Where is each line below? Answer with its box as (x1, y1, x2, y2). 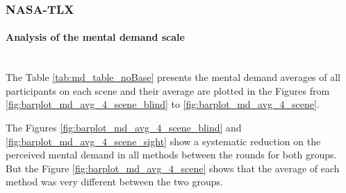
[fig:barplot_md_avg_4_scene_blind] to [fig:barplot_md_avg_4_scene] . (6, 97, 320, 111)
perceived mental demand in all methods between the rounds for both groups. (6, 147, 337, 162)
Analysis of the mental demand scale (6, 30, 185, 44)
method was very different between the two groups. (6, 174, 223, 189)
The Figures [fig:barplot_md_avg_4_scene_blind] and (6, 120, 242, 135)
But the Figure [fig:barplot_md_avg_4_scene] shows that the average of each (6, 160, 340, 175)
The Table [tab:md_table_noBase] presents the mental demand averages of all (6, 70, 341, 84)
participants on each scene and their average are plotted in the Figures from (6, 83, 330, 98)
